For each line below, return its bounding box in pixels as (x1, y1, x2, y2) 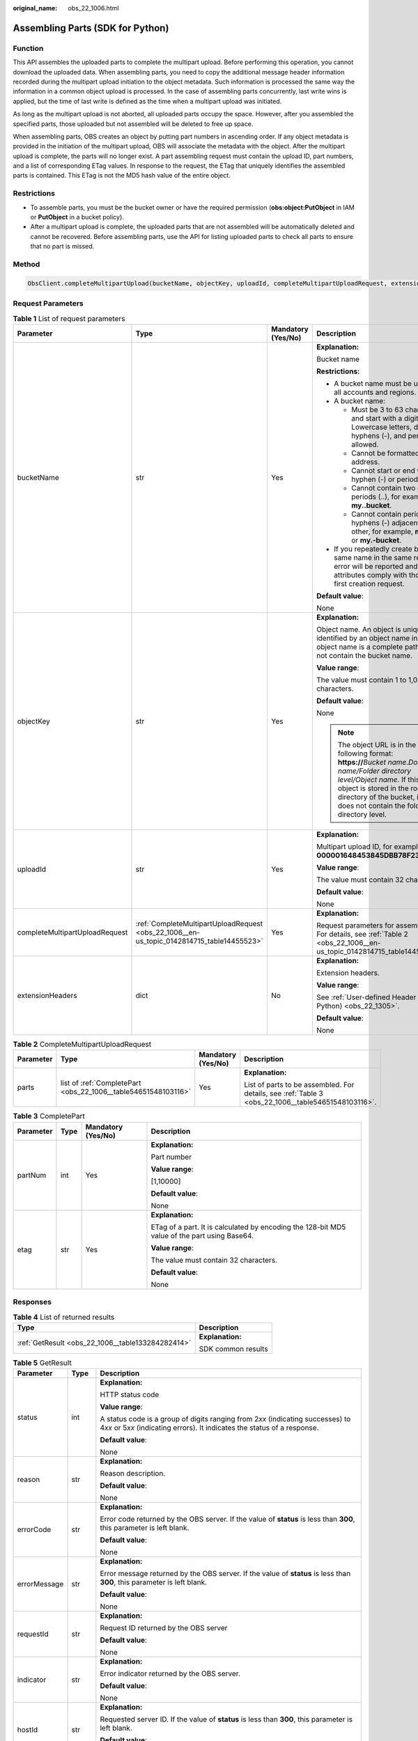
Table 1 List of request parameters (13, 313, 125, 323)
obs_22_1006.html (68, 4, 119, 12)
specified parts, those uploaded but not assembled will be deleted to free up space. (13, 119, 254, 128)
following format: (337, 749, 394, 758)
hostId (17, 1725, 38, 1735)
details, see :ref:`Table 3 (244, 1088, 323, 1098)
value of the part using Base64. (150, 1231, 254, 1240)
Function (13, 43, 44, 53)
